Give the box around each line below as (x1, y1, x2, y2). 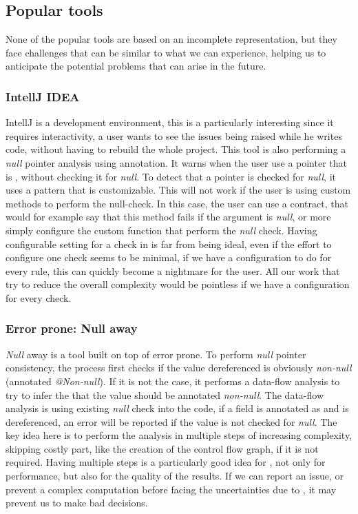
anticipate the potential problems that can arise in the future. (6, 59, 266, 73)
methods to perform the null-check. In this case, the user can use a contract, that (6, 196, 348, 210)
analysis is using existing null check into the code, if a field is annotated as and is (6, 401, 349, 415)
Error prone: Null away (6, 320, 138, 337)
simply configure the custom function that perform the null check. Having (6, 223, 317, 237)
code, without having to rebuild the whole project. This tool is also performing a (6, 142, 346, 156)
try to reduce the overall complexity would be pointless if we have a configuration (6, 277, 350, 291)
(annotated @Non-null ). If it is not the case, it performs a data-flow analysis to (6, 373, 340, 388)
